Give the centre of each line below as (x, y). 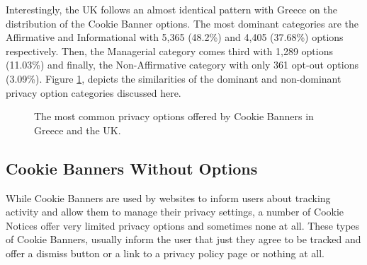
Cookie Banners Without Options (132, 168)
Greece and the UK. (78, 130)
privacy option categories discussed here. (94, 92)
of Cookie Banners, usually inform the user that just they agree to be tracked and (183, 239)
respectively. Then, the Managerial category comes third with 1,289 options (169, 51)
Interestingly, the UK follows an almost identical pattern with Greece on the (171, 9)
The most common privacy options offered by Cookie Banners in (174, 116)
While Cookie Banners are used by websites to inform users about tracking (168, 198)
